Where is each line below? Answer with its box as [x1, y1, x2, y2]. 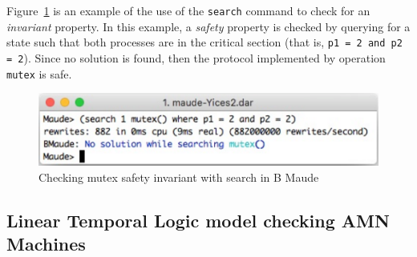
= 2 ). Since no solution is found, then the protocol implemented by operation [6, 49, 386, 66]
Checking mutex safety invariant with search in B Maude [38, 168, 319, 185]
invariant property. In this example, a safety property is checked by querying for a [6, 18, 411, 34]
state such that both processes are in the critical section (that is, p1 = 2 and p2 [6, 34, 403, 50]
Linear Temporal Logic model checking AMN [6, 207, 390, 232]
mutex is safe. [6, 65, 72, 82]
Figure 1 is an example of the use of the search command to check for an [6, 2, 370, 18]
